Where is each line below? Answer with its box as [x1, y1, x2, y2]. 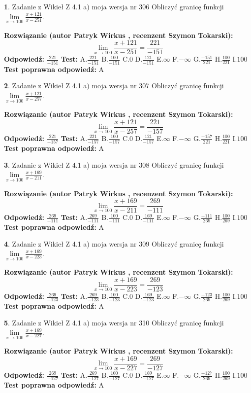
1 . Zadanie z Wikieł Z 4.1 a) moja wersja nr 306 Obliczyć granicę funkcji [4, 1, 224, 11]
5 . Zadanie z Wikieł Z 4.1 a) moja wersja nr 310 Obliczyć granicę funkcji [4, 317, 224, 327]
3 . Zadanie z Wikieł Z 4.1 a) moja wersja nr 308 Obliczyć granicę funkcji [4, 159, 224, 170]
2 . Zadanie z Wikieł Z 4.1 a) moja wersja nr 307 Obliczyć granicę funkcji [4, 80, 224, 91]
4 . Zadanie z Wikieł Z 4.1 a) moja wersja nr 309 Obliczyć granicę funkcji [4, 238, 224, 249]
